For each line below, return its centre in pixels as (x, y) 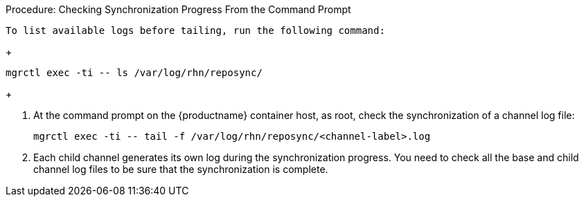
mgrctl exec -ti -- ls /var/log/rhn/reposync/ (134, 73)
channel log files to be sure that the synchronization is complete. (181, 169)
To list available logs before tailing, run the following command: (195, 30)
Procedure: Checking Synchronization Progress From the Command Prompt (178, 9)
